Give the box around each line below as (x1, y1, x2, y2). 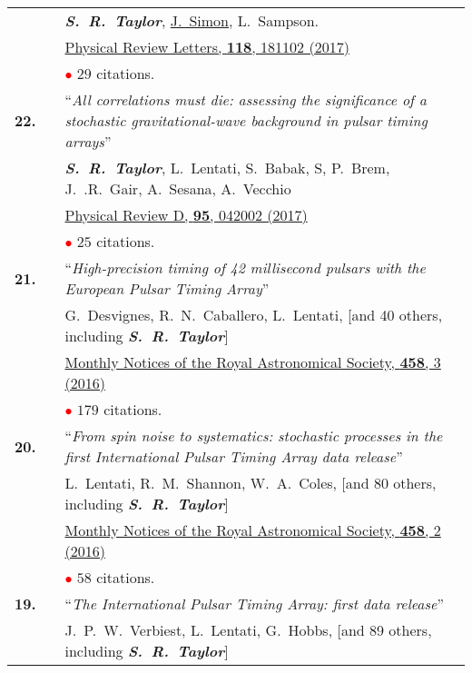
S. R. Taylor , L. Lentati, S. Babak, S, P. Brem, (64, 157, 390, 178)
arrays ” (64, 131, 112, 152)
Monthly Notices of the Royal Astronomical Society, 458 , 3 (64, 351, 441, 372)
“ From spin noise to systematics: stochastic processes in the (64, 425, 443, 446)
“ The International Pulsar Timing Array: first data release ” (64, 593, 444, 614)
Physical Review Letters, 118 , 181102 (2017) (64, 36, 349, 57)
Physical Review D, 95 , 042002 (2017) (64, 204, 308, 225)
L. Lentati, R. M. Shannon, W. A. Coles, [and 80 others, (64, 472, 437, 493)
